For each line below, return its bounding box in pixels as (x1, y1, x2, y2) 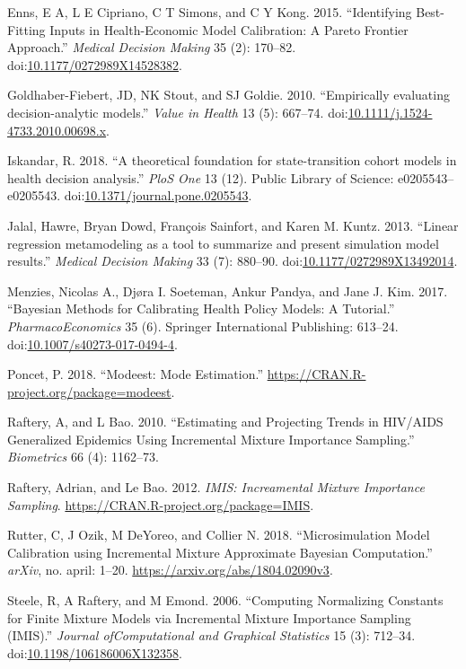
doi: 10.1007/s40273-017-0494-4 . (7, 334, 178, 353)
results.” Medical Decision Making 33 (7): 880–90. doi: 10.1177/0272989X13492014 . (7, 251, 458, 270)
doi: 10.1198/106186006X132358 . (7, 643, 182, 662)
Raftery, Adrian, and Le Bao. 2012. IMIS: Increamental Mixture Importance (7, 478, 425, 497)
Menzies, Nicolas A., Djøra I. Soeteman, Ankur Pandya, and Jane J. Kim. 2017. (7, 281, 448, 300)
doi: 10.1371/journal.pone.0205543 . (64, 186, 252, 205)
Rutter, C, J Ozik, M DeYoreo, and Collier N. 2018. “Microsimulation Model (7, 525, 430, 544)
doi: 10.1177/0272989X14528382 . (7, 55, 182, 74)
